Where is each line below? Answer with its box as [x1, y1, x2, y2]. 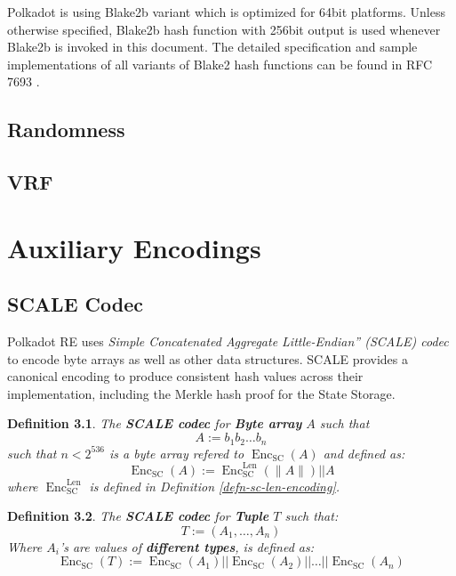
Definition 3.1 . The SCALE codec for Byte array [7, 414, 302, 433]
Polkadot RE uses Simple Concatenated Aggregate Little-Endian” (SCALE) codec [7, 332, 449, 351]
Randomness [7, 116, 125, 143]
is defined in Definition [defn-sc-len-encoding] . [89, 476, 340, 495]
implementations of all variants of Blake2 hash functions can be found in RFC [7, 54, 433, 73]
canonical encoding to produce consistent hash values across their [7, 367, 364, 385]
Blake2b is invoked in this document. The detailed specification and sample [7, 37, 418, 56]
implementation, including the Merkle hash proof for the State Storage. [7, 384, 396, 402]
